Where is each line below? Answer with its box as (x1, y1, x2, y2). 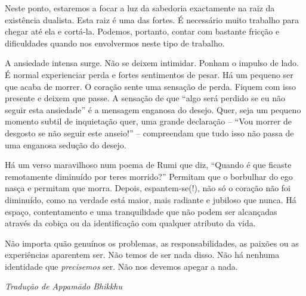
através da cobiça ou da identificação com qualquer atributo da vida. (5, 217, 256, 229)
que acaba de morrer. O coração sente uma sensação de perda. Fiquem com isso (5, 80, 296, 92)
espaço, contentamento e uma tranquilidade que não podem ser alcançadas (5, 205, 277, 217)
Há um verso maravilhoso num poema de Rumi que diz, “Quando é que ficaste (5, 158, 292, 171)
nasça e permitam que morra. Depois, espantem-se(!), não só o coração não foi (5, 182, 291, 194)
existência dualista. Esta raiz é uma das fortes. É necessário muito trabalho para (5, 13, 299, 26)
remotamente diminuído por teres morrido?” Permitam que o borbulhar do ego (5, 170, 293, 182)
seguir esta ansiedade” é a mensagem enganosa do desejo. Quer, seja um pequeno (5, 103, 301, 116)
